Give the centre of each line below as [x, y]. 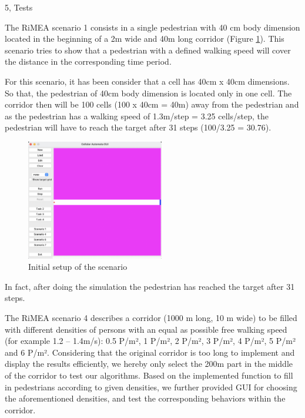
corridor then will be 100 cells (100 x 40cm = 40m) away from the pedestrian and [152, 104]
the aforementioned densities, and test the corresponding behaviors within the [145, 398]
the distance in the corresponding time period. [88, 61]
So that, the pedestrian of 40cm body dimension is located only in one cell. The [148, 93]
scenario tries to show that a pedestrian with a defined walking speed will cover [148, 50]
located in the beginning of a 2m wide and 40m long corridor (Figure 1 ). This [145, 39]
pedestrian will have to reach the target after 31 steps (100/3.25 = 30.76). [138, 127]
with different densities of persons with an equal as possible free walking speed [146, 329]
